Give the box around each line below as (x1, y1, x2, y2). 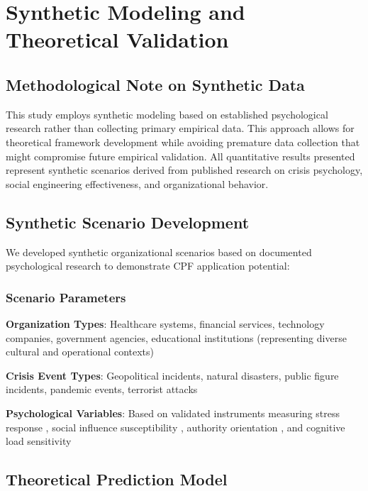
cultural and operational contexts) (6, 344, 155, 359)
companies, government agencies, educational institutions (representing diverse (6, 330, 347, 345)
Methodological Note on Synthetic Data (6, 73, 305, 95)
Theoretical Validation (6, 25, 229, 54)
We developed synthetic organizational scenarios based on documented (6, 244, 312, 259)
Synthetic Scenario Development (6, 211, 250, 233)
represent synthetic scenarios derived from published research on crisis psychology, (6, 162, 363, 177)
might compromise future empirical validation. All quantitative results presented (6, 148, 355, 163)
